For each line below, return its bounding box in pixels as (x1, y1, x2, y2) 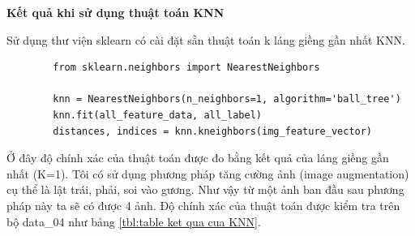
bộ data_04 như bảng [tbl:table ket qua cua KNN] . (6, 212, 261, 230)
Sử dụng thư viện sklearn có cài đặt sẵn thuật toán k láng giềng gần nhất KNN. (6, 31, 405, 48)
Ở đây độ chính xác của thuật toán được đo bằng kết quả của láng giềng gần (6, 149, 389, 166)
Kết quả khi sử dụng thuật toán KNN (6, 4, 225, 20)
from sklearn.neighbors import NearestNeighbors (53, 62, 320, 74)
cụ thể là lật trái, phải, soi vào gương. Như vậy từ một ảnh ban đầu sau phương (6, 181, 404, 198)
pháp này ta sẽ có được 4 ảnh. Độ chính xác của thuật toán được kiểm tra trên (6, 196, 400, 213)
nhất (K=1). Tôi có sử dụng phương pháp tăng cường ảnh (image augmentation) (6, 165, 409, 182)
